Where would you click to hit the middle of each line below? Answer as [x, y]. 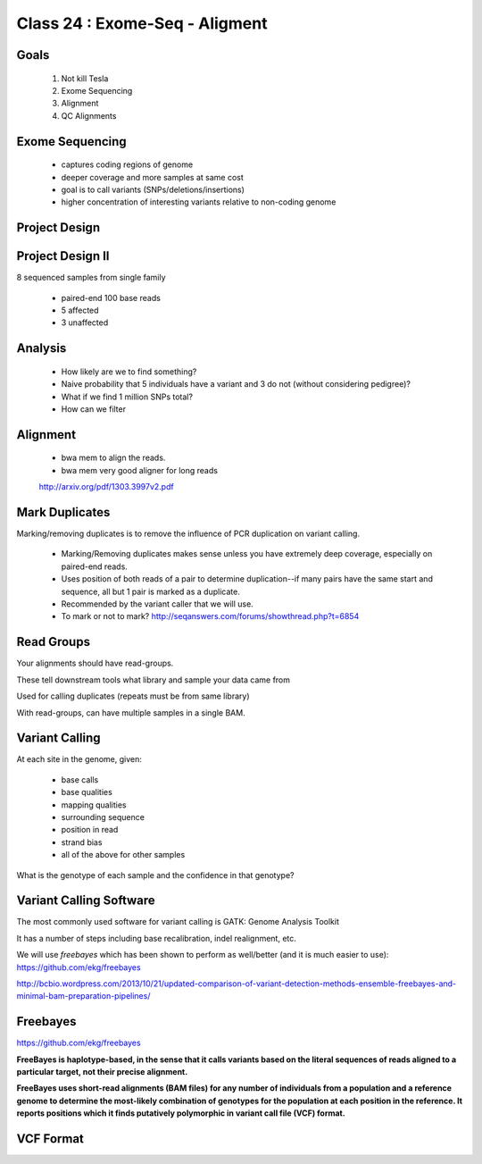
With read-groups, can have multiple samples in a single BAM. [131, 712]
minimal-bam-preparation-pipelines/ [83, 996]
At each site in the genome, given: [79, 759]
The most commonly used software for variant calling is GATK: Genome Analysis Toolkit [178, 922]
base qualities [87, 792]
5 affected [80, 310]
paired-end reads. [95, 566]
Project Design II [63, 256]
